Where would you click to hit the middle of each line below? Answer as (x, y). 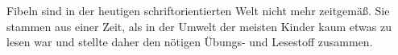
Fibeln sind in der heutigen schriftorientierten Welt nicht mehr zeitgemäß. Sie (198, 10)
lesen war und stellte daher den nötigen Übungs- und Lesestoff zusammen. (190, 42)
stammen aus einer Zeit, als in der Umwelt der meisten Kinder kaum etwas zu (199, 26)
